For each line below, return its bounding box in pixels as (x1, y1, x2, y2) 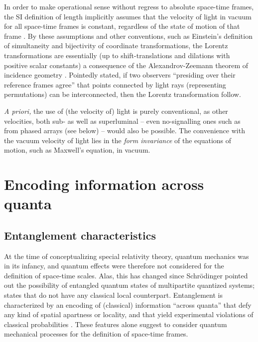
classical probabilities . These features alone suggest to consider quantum (4, 319, 227, 329)
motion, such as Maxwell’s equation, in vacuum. (4, 145, 150, 155)
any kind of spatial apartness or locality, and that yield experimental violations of (4, 309, 254, 320)
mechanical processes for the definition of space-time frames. (4, 329, 188, 339)
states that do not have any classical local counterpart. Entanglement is (4, 290, 223, 300)
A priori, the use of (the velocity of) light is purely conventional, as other (4, 105, 228, 116)
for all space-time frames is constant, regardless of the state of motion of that (4, 21, 240, 31)
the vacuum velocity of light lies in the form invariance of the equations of (4, 135, 232, 145)
